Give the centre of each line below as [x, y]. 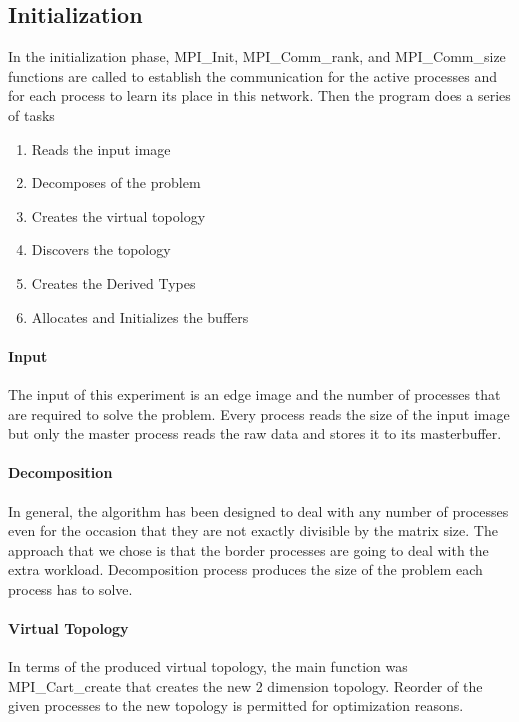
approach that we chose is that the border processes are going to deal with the [248, 549]
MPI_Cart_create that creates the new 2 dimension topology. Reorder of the [245, 685]
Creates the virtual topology [118, 215]
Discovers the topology [101, 249]
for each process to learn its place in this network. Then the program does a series [259, 95]
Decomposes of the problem [116, 182]
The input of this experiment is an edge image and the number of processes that [254, 393]
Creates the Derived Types [113, 282]
